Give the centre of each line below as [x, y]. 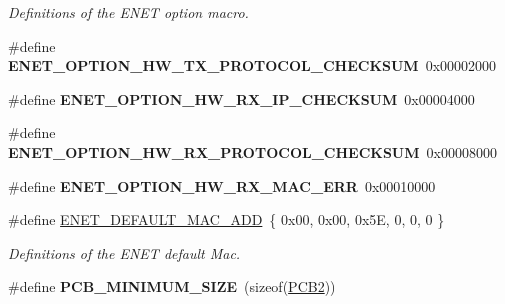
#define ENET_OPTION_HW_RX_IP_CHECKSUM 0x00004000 [241, 98]
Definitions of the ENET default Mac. [124, 252]
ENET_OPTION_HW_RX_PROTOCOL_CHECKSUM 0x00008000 [252, 151]
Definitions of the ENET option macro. [128, 12]
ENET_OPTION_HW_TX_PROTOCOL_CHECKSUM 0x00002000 [252, 65]
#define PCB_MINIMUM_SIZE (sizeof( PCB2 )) [172, 286]
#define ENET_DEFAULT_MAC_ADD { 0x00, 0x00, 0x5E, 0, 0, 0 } [226, 219]
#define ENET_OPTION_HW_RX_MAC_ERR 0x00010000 [222, 185]
